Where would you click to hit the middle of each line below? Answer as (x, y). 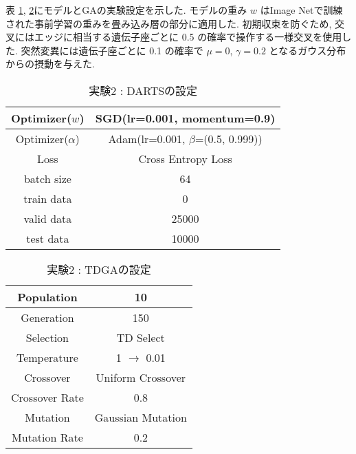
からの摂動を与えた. (50, 64)
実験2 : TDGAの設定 (99, 269)
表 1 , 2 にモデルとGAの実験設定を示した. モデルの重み (126, 10)
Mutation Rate (47, 437)
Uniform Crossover (141, 377)
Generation (47, 317)
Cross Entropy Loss (185, 158)
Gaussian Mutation (141, 417)
